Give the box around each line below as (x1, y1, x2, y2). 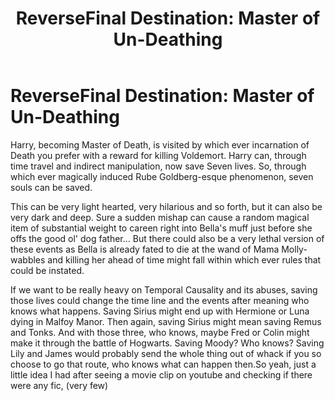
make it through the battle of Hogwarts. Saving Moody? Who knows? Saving (10, 337, 325, 349)
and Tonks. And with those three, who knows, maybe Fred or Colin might (10, 326, 310, 338)
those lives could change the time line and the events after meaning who (10, 294, 310, 306)
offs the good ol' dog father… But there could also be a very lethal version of (10, 232, 325, 244)
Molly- (281, 243, 308, 255)
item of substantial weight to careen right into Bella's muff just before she (10, 222, 313, 234)
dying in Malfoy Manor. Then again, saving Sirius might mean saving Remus (10, 315, 322, 327)
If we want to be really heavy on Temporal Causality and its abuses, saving (10, 283, 318, 296)
